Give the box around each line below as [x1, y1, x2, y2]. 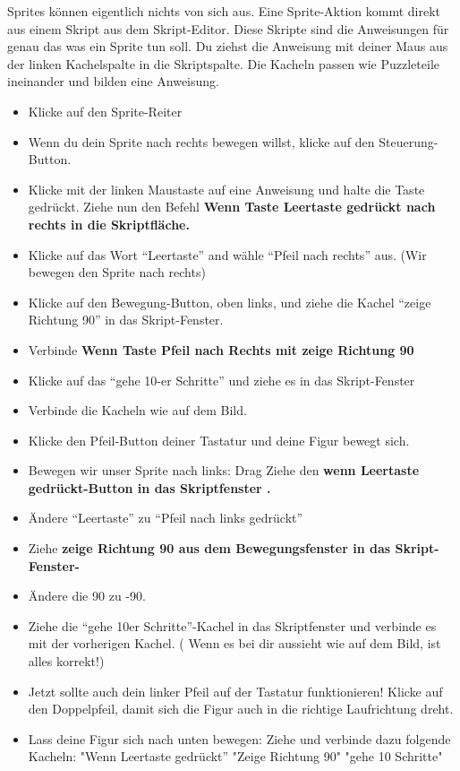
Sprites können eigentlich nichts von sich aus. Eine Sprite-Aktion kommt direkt [7, 2, 441, 20]
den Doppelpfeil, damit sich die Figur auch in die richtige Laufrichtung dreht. [28, 699, 454, 718]
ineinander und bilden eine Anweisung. [7, 72, 219, 91]
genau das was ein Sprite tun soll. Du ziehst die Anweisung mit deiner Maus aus [7, 37, 448, 56]
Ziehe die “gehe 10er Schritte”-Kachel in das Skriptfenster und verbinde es [28, 616, 437, 635]
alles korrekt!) [28, 652, 105, 671]
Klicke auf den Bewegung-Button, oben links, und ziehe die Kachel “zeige [28, 292, 431, 311]
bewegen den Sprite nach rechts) [28, 263, 206, 282]
